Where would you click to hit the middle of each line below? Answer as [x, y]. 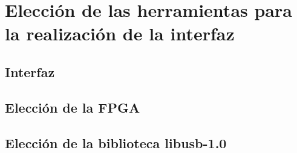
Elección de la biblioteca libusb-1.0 [116, 142]
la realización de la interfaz [120, 33]
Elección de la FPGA [73, 107]
